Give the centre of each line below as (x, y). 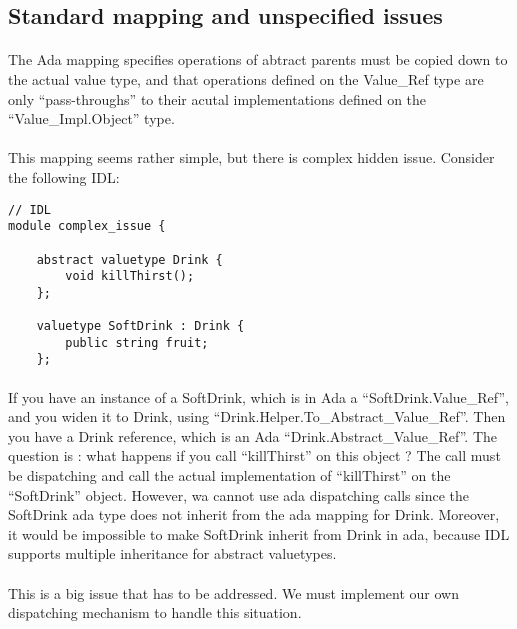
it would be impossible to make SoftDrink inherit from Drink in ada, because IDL (259, 533)
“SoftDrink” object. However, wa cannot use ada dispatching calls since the (239, 494)
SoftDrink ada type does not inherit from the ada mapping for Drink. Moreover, (254, 514)
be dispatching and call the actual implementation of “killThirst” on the (229, 475)
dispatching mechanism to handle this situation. (155, 612)
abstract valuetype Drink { (129, 259)
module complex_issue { (87, 226)
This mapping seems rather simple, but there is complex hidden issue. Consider (251, 157)
